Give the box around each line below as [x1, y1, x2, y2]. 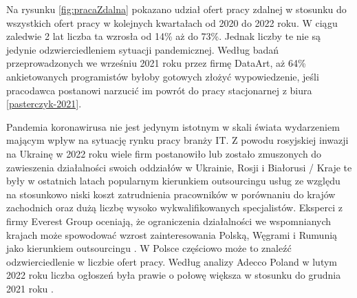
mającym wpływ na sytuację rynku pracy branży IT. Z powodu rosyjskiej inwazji [6, 133, 349, 147]
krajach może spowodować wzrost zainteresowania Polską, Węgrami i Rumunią [6, 227, 338, 242]
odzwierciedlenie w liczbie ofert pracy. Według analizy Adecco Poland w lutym [6, 254, 338, 268]
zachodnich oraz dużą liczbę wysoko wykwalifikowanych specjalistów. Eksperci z [6, 200, 343, 215]
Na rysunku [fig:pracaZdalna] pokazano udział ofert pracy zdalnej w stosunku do [6, 2, 347, 16]
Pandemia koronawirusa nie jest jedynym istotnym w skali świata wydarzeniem [6, 119, 340, 134]
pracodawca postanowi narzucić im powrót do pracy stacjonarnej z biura [6, 83, 312, 97]
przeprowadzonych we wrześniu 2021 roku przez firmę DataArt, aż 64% [6, 56, 306, 70]
